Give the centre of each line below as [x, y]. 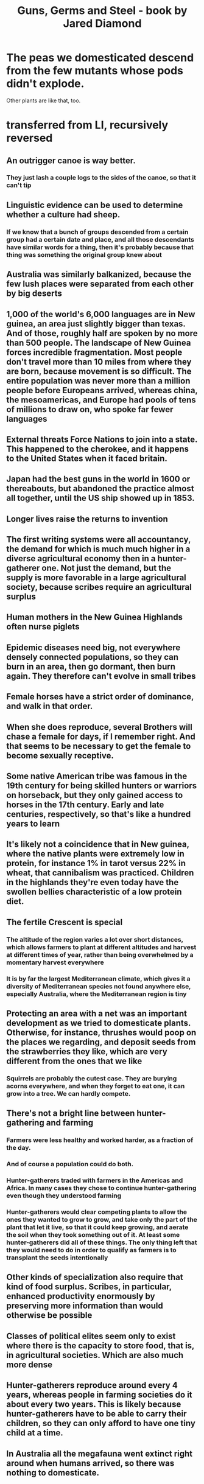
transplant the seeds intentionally [57, 1258]
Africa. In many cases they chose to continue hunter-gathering [101, 1188]
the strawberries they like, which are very [87, 1052]
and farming [69, 1123]
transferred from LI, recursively [87, 125]
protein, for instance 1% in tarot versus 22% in [96, 863]
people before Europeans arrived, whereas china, [102, 390]
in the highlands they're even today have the [93, 882]
